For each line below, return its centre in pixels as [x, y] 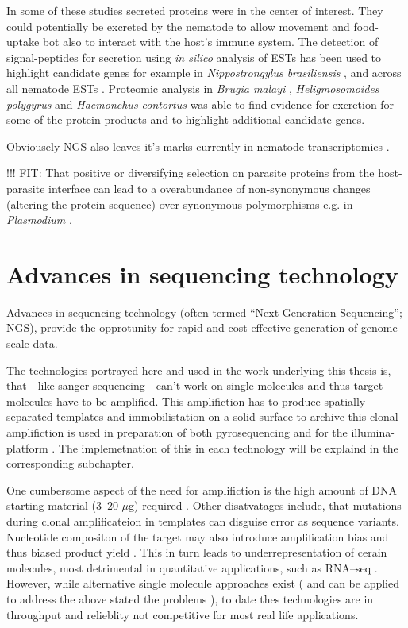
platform [27, 447]
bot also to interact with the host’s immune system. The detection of [210, 42]
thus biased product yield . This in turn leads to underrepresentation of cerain [197, 552]
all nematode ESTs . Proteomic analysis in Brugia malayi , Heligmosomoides [193, 88]
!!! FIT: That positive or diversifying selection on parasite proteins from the [191, 173]
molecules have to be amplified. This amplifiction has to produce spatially [186, 401]
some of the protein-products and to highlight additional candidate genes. [186, 119]
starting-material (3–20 [62, 505]
